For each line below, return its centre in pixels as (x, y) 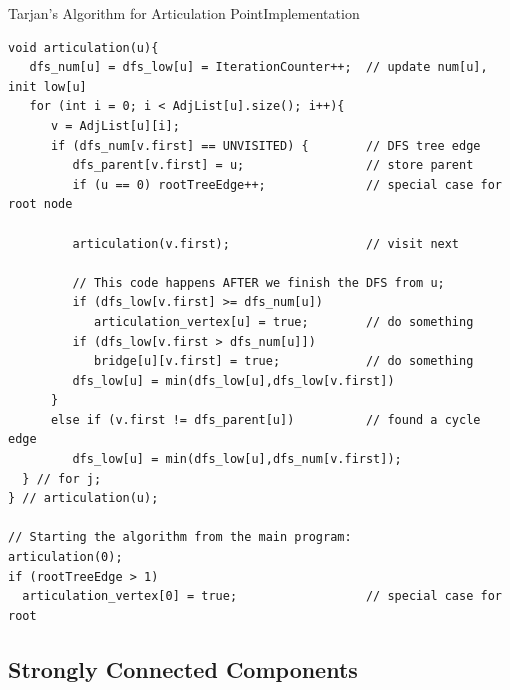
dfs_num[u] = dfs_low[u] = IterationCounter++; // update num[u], (258, 67)
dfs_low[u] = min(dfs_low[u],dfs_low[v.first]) (233, 380)
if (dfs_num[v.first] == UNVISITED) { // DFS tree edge (265, 145)
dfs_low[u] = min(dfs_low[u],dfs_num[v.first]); (237, 459)
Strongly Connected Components (183, 668)
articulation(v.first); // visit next (266, 243)
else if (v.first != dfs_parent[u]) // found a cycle (265, 419)
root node (40, 204)
